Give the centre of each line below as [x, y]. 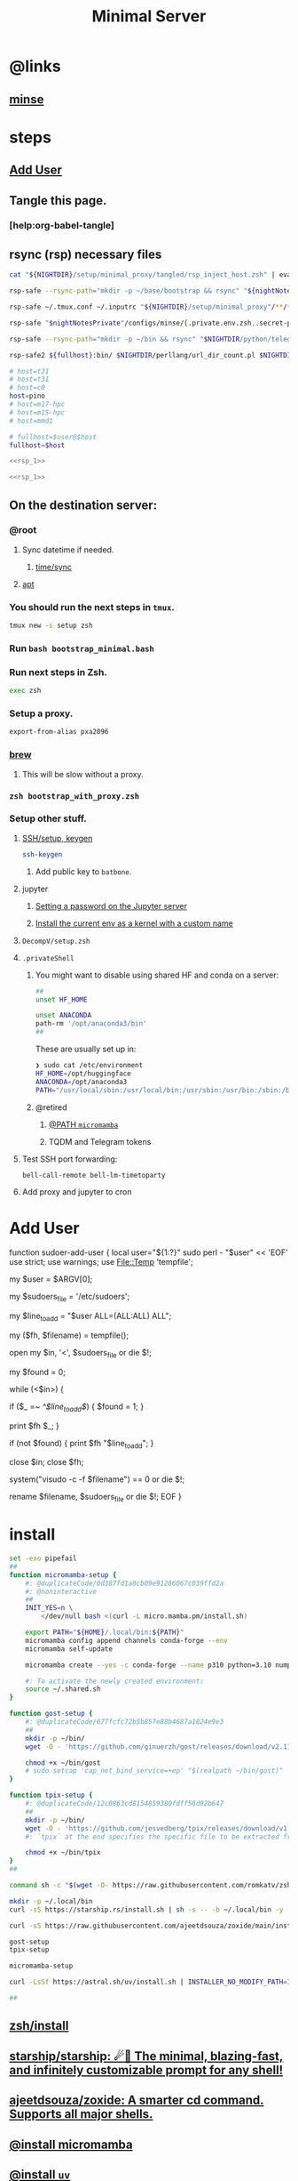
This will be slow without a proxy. [82, 774]
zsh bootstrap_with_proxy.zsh [74, 796]
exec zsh [25, 691]
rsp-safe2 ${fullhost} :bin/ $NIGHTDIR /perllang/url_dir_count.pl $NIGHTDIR [152, 355]
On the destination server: [83, 505]
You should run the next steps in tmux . [92, 607]
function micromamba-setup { [63, 1575]
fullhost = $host [37, 445]
